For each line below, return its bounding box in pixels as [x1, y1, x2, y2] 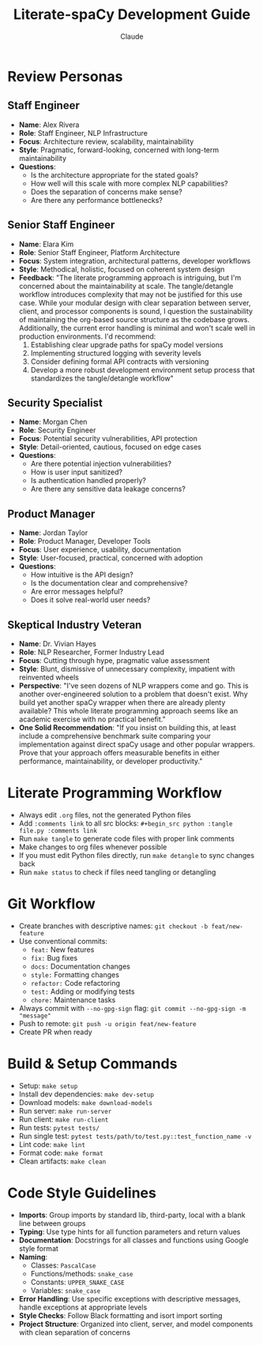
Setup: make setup [18, 1081, 78, 1090]
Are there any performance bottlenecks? [30, 195, 163, 204]
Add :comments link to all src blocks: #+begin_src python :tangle [18, 819, 233, 828]
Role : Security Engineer [18, 425, 96, 435]
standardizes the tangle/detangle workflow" [30, 373, 175, 383]
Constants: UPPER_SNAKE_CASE [30, 1277, 126, 1287]
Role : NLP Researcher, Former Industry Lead [18, 647, 165, 657]
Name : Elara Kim [18, 239, 74, 249]
